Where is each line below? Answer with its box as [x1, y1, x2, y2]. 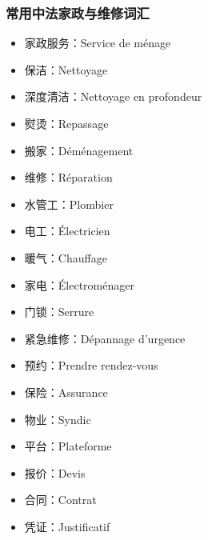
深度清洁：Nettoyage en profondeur [24, 88, 202, 105]
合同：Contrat [24, 491, 97, 508]
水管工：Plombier [24, 195, 114, 212]
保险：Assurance [24, 383, 108, 400]
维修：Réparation [24, 169, 113, 186]
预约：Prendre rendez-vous [24, 357, 158, 374]
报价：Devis [24, 464, 86, 481]
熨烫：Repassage [24, 115, 109, 131]
